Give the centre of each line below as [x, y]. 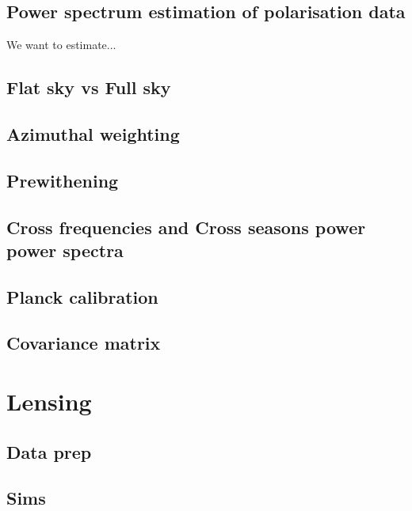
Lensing [49, 401]
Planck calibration [82, 296]
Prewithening [63, 180]
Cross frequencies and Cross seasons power [186, 227]
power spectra [65, 250]
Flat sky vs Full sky [89, 87]
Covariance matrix [84, 343]
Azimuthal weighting [93, 133]
